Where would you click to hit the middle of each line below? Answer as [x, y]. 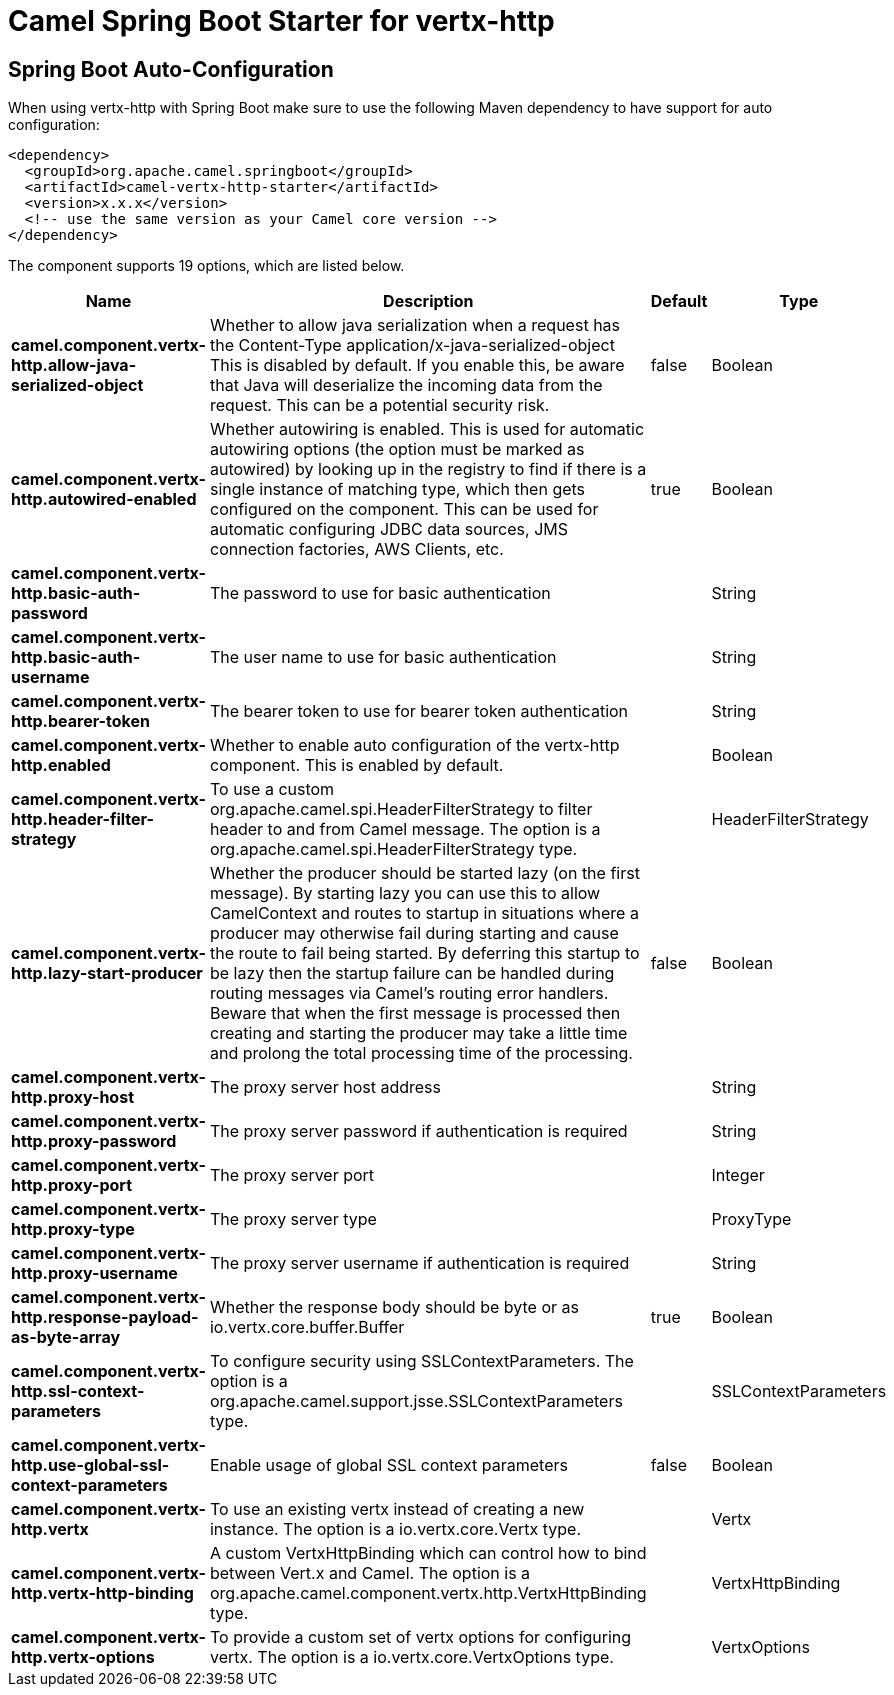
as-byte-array [66, 1337]
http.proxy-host [72, 1097]
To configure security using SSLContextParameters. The [421, 1361]
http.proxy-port [71, 1185]
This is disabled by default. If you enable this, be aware [417, 365]
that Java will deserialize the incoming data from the [406, 385]
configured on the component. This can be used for [404, 509]
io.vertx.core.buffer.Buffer [307, 1327]
